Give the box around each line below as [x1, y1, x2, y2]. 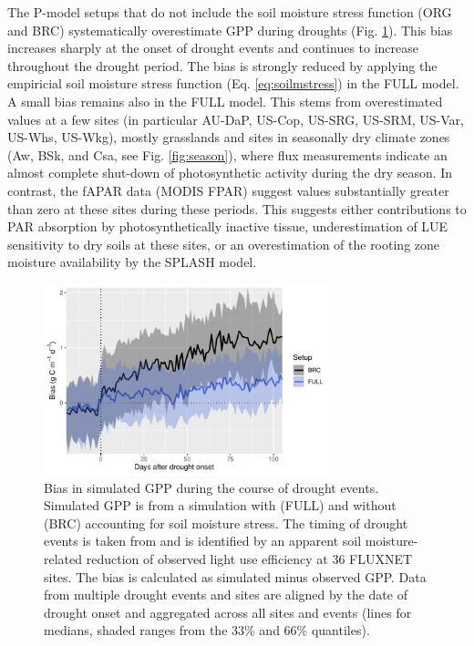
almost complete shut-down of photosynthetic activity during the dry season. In [7, 163, 453, 182]
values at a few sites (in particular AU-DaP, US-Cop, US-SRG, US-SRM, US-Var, [7, 109, 464, 128]
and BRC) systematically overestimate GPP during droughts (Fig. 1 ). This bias [7, 20, 453, 39]
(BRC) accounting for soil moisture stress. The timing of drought [44, 513, 408, 532]
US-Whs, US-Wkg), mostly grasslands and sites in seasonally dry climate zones [7, 128, 450, 147]
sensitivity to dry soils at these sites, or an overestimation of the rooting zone [7, 234, 440, 253]
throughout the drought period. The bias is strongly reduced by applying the [7, 56, 438, 75]
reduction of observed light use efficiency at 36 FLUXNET [86, 549, 413, 568]
